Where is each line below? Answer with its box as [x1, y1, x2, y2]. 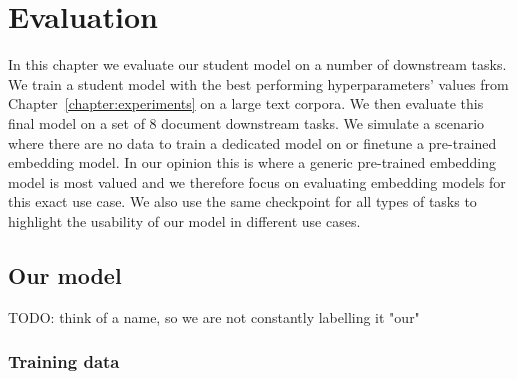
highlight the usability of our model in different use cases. [8, 210, 361, 231]
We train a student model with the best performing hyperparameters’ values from [8, 73, 509, 94]
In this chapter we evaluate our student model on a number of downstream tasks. [8, 54, 507, 75]
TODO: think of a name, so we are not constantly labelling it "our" [8, 306, 420, 327]
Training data [8, 349, 120, 374]
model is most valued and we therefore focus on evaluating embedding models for [8, 171, 506, 192]
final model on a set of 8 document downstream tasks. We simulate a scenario [8, 112, 485, 133]
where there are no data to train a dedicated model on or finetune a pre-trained [8, 132, 497, 153]
